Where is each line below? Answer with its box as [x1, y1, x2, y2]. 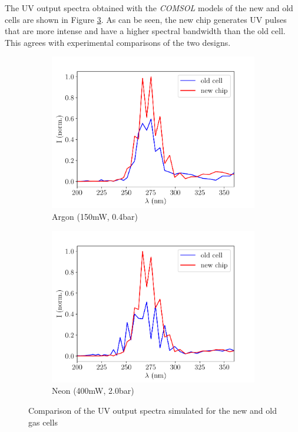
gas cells [28, 416, 58, 428]
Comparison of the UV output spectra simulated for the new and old [28, 404, 277, 416]
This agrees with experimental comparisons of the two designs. [5, 36, 231, 48]
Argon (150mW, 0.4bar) [52, 210, 138, 223]
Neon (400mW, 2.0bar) [52, 384, 134, 397]
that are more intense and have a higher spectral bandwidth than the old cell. [5, 25, 286, 37]
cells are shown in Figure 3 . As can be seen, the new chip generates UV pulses [5, 13, 287, 25]
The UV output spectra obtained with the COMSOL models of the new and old [5, 2, 293, 14]
